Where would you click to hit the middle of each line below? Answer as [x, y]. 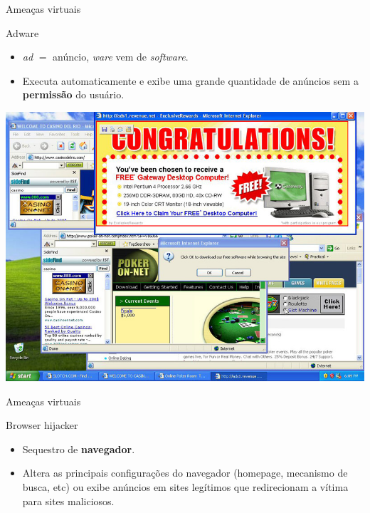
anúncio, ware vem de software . [121, 57]
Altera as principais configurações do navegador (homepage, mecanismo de [185, 473]
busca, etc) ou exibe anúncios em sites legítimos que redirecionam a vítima [185, 486]
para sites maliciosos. [68, 501]
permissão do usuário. [73, 94]
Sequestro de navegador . [79, 449]
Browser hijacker [42, 425]
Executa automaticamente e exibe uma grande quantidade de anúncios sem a [190, 80]
